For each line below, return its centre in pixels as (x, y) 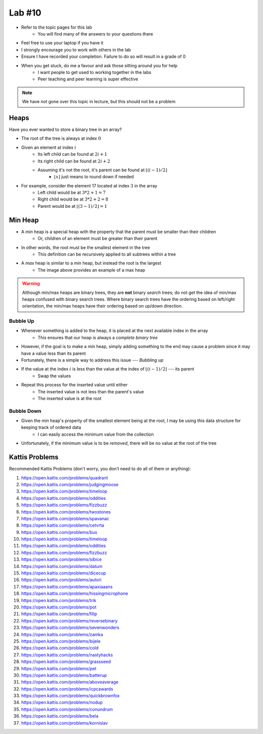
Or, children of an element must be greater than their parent (98, 239)
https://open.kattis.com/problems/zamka (62, 634)
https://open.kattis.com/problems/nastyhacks (67, 655)
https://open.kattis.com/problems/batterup (64, 675)
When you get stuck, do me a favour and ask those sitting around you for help (99, 65)
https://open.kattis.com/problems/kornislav (65, 723)
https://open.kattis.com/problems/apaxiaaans (67, 587)
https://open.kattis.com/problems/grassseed (66, 661)
